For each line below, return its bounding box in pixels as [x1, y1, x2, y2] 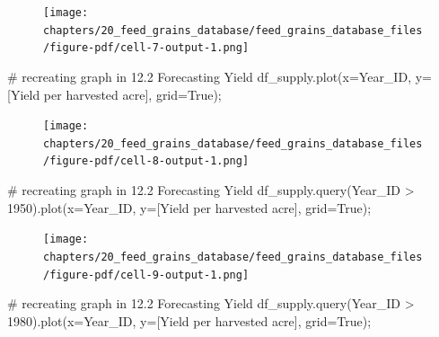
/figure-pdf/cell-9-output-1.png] [43, 268, 250, 281]
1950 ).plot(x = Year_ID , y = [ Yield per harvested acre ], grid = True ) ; [7, 198, 372, 217]
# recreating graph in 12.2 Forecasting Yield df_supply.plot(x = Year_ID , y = [7, 67, 432, 85]
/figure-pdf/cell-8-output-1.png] [43, 155, 250, 168]
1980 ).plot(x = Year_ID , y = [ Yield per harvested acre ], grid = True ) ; [7, 311, 372, 330]
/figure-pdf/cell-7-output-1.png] [43, 41, 250, 55]
